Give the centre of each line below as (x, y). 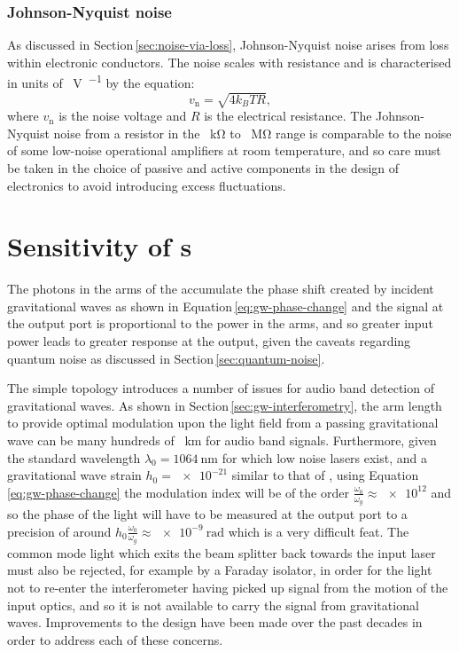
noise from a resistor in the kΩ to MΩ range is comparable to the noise (253, 133)
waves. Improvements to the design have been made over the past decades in (215, 622)
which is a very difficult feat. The (319, 531)
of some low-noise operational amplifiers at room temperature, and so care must (224, 150)
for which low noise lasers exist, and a (325, 457)
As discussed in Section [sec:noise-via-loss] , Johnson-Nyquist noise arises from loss (228, 45)
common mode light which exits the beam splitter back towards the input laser (222, 552)
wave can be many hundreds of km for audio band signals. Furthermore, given (222, 440)
